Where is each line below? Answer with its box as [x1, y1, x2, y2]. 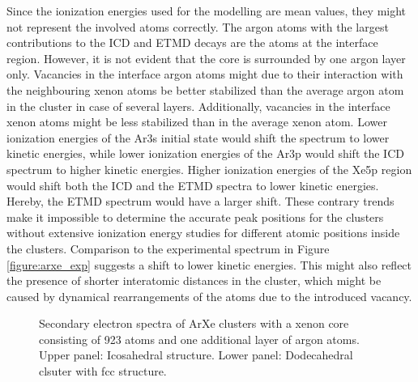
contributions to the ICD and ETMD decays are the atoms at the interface [6, 34, 378, 51]
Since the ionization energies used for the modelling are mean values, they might [6, 2, 407, 19]
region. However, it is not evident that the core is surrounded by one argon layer [6, 49, 406, 66]
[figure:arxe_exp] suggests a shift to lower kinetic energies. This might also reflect [6, 256, 412, 273]
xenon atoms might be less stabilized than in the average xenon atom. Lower [6, 113, 387, 130]
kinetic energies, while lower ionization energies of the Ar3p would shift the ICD [6, 145, 404, 162]
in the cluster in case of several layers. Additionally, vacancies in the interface [6, 97, 390, 114]
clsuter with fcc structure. [39, 363, 167, 380]
